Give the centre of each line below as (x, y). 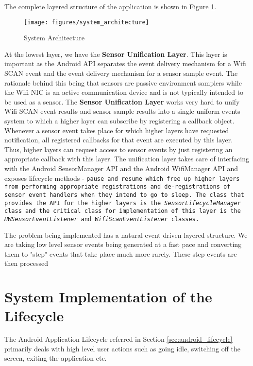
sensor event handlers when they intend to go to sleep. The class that (124, 195)
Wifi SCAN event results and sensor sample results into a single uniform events (122, 111)
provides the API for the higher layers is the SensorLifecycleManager (123, 203)
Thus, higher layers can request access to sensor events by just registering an (118, 149)
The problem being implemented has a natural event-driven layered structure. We (126, 235)
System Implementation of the (108, 297)
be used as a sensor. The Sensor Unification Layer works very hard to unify (122, 101)
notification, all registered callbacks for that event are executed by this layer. (119, 140)
